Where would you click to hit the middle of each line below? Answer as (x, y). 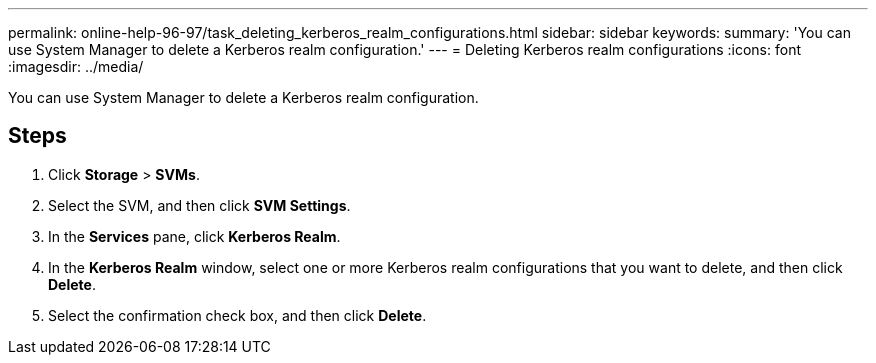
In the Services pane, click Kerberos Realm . (194, 236)
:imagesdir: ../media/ (76, 66)
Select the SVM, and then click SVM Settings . (199, 205)
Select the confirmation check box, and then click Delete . (237, 315)
